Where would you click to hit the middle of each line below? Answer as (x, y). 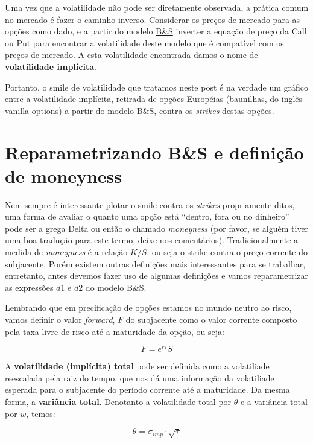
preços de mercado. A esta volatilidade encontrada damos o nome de (131, 55)
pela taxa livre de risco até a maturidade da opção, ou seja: (115, 331)
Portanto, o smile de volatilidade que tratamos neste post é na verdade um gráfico (157, 87)
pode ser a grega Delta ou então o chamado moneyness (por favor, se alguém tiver (157, 228)
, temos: (41, 413)
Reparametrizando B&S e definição (154, 152)
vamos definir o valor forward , (60, 319)
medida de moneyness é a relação (66, 252)
